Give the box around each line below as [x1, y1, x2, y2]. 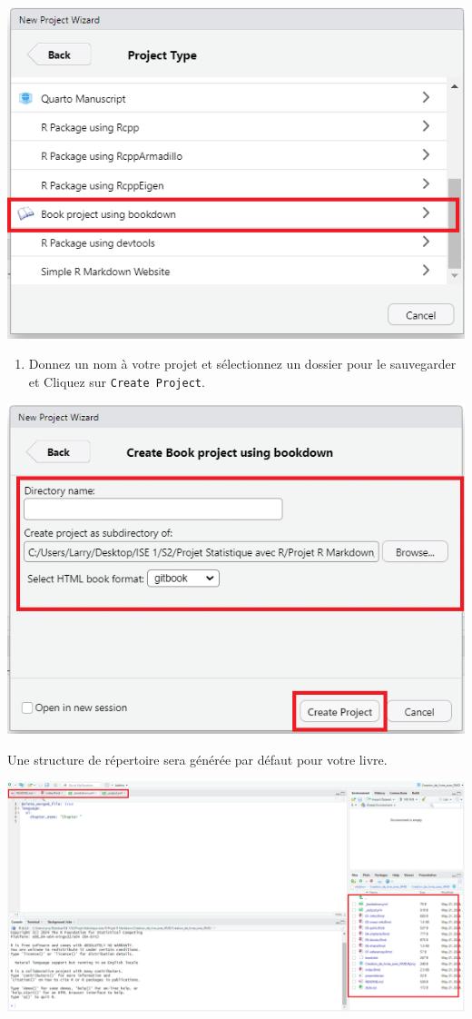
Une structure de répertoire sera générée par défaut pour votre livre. [7, 749, 388, 768]
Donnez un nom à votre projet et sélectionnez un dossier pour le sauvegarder [28, 354, 457, 373]
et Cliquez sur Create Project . [28, 371, 205, 391]
